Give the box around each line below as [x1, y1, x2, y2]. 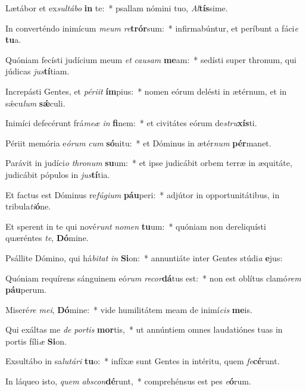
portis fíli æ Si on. [5, 334, 67, 347]
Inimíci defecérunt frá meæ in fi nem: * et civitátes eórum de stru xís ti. [5, 117, 257, 129]
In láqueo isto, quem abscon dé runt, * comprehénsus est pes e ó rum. [5, 375, 251, 387]
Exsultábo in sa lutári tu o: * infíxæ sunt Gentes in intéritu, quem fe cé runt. [5, 355, 280, 367]
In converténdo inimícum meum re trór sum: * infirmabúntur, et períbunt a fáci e [5, 21, 298, 34]
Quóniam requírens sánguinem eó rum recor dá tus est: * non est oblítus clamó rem [5, 271, 301, 284]
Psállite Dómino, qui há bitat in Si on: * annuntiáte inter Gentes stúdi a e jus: [5, 251, 283, 264]
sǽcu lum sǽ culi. [5, 96, 65, 109]
